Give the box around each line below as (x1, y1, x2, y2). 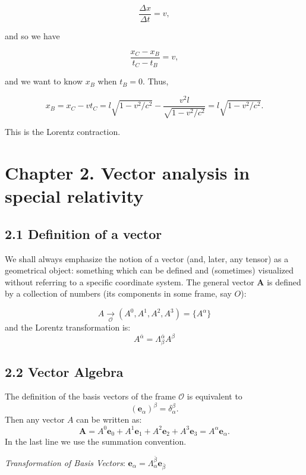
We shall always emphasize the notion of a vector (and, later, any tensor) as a (5, 252, 289, 265)
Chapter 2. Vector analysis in (5, 161, 250, 185)
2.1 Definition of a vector (5, 224, 162, 243)
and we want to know (5, 75, 83, 87)
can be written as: (76, 413, 142, 426)
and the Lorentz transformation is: (5, 321, 131, 334)
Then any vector (5, 413, 65, 426)
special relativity (5, 184, 144, 208)
